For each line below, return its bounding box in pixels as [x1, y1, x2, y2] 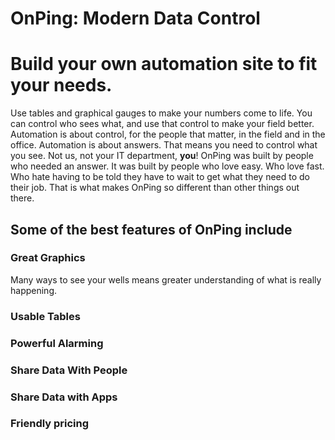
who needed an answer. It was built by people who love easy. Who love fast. [10, 160, 325, 172]
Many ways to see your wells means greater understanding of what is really [10, 273, 322, 286]
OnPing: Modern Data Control [10, 7, 261, 30]
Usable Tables [10, 309, 81, 323]
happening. [10, 284, 57, 296]
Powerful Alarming [10, 336, 104, 350]
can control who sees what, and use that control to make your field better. [10, 118, 315, 130]
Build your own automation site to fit [10, 53, 318, 76]
